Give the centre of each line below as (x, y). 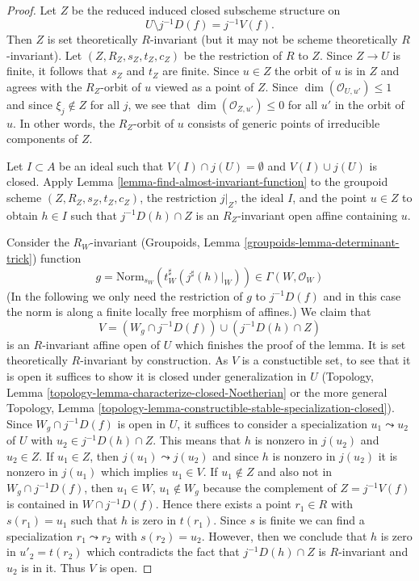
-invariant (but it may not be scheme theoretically (274, 39)
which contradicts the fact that (163, 552)
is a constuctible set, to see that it (326, 360)
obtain (22, 215)
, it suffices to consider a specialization (272, 423)
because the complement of (270, 488)
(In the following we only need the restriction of (125, 295)
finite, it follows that (57, 71)
